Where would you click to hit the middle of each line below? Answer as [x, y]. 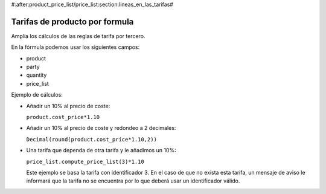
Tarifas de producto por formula [72, 21]
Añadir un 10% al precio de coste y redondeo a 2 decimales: [101, 128]
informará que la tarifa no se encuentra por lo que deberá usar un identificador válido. [133, 181]
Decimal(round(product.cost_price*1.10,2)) [91, 139]
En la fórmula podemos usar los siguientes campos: [75, 47]
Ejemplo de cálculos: [37, 95]
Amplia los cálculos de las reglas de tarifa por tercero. [78, 36]
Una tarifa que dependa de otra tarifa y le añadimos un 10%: [101, 150]
